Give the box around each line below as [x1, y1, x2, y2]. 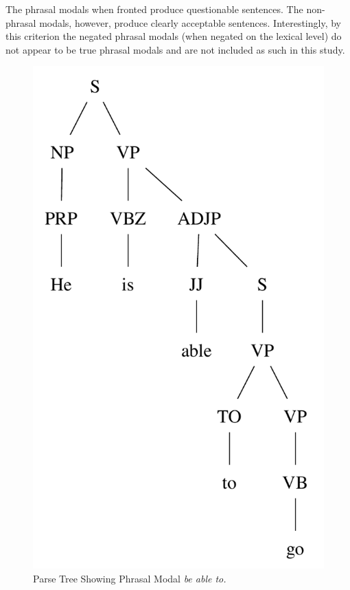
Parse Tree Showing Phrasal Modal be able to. [33, 571, 226, 585]
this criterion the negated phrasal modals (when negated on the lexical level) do [5, 29, 342, 43]
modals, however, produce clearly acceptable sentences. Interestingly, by [39, 15, 342, 30]
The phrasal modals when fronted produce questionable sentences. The [5, 2, 303, 16]
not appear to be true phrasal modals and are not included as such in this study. [5, 42, 345, 56]
